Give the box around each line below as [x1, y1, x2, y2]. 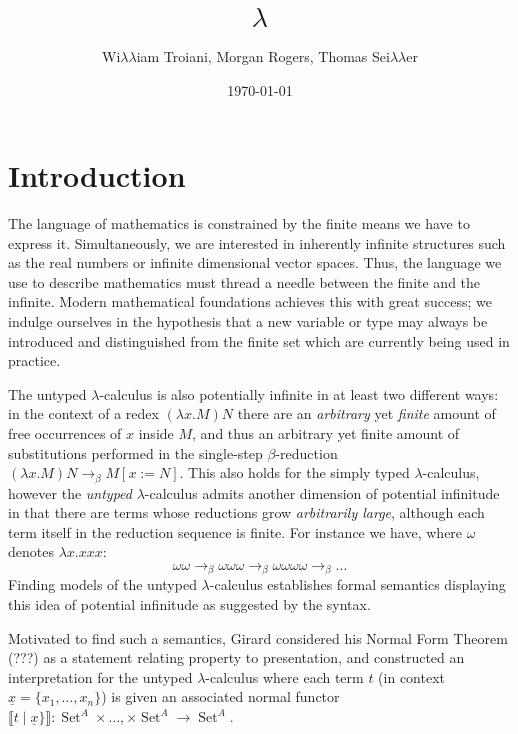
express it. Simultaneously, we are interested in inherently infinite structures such [8, 232, 506, 253]
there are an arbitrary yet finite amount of [237, 403, 496, 424]
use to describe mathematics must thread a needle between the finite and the [8, 271, 481, 292]
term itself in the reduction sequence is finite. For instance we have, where [8, 521, 463, 542]
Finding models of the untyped [8, 574, 197, 595]
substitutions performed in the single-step [8, 442, 263, 463]
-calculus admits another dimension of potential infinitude [144, 482, 500, 503]
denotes [8, 541, 54, 562]
